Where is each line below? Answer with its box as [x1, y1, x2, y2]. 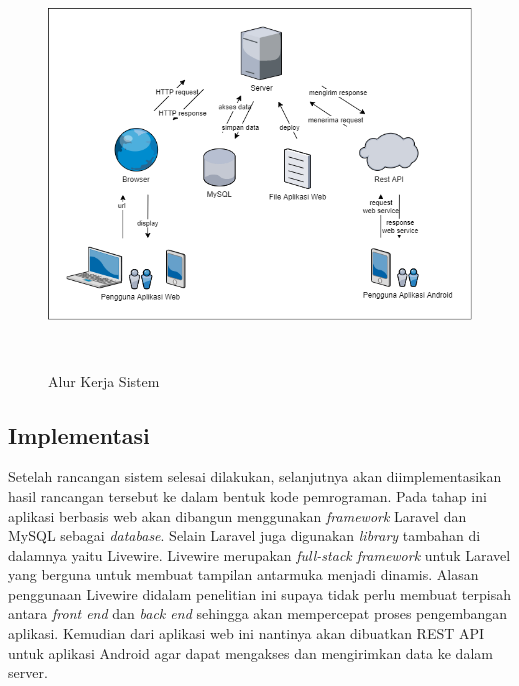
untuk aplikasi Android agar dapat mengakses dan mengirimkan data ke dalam [8, 642, 493, 663]
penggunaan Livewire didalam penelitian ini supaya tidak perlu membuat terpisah [8, 583, 511, 604]
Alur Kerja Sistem [48, 370, 160, 391]
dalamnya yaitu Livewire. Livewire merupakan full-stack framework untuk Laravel [8, 544, 511, 565]
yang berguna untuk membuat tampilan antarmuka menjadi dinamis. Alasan [8, 564, 479, 585]
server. [8, 662, 48, 683]
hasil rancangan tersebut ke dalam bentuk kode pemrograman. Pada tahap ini [8, 485, 487, 506]
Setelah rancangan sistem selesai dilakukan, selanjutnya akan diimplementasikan [8, 466, 502, 487]
